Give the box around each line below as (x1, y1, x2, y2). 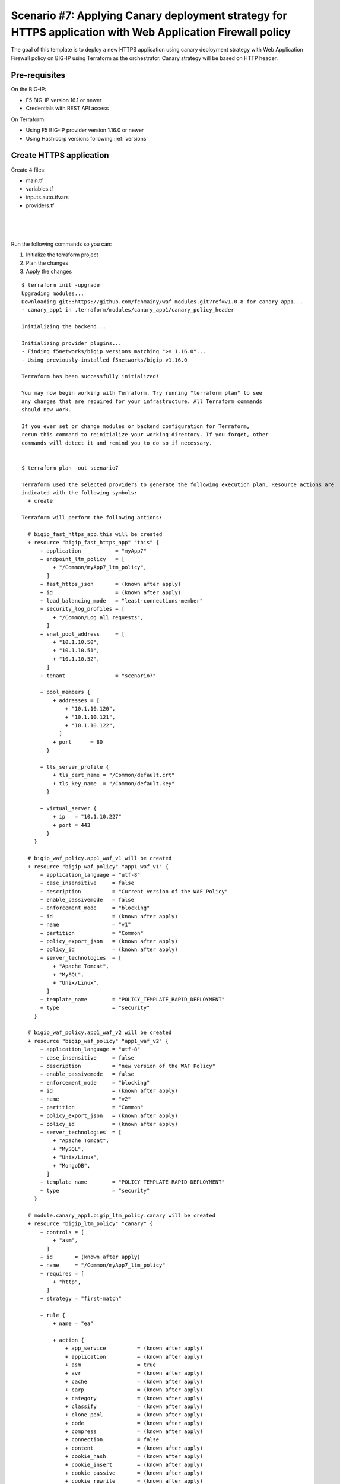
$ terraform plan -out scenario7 (21, 464, 119, 471)
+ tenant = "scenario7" (40, 672, 157, 679)
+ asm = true (65, 1361, 157, 1368)
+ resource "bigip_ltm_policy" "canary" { (27, 1220, 154, 1227)
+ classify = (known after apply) (65, 1403, 203, 1410)
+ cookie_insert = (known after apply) (65, 1461, 203, 1468)
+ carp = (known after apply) (65, 1387, 203, 1393)
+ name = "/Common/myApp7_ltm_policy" (40, 1262, 166, 1269)
